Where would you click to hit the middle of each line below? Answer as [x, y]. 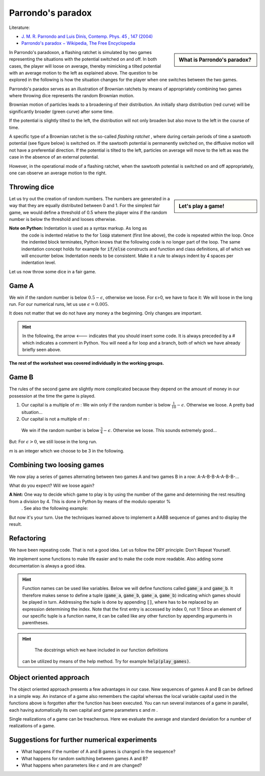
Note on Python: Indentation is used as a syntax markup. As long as [78, 228]
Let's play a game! [202, 206]
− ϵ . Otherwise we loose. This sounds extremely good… [160, 430]
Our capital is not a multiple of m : [55, 419]
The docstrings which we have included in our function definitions [101, 650]
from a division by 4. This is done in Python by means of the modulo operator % [90, 501]
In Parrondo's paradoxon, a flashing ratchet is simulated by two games [80, 52]
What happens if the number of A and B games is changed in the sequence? [98, 751]
